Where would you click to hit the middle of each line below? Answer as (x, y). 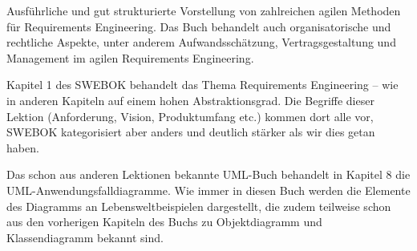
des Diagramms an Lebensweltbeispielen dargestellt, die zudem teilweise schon (199, 206)
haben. (23, 147)
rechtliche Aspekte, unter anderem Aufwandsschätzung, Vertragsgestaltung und (201, 42)
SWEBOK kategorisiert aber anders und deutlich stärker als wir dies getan (191, 132)
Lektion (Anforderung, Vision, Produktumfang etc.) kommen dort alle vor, (190, 116)
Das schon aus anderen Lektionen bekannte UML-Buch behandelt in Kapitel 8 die (208, 174)
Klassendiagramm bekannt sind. (85, 237)
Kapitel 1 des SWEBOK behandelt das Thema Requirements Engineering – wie (202, 85)
